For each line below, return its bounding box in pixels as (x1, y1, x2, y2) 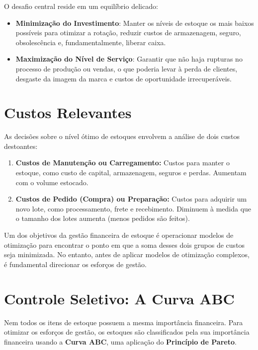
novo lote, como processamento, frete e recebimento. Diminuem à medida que (15, 203, 252, 213)
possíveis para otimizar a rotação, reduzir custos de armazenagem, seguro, (15, 27, 241, 38)
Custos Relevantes (4, 102, 132, 123)
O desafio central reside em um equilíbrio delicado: (4, 1, 158, 11)
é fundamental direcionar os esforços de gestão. (4, 259, 147, 269)
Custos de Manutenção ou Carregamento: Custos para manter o (15, 157, 230, 168)
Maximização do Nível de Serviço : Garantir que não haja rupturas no (15, 54, 243, 64)
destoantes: (4, 140, 38, 151)
